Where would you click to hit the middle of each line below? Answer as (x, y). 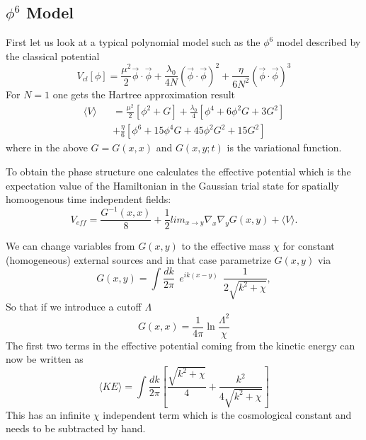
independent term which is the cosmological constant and (227, 414)
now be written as (45, 359)
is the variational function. (284, 147)
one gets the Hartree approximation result (144, 94)
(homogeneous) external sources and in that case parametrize (138, 259)
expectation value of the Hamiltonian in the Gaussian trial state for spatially (172, 185)
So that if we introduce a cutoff (74, 306)
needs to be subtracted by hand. (76, 428)
